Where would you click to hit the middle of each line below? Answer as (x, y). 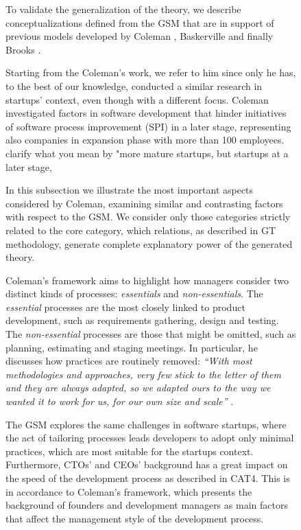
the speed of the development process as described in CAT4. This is (148, 478)
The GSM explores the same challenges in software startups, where (146, 424)
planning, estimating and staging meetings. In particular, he (132, 347)
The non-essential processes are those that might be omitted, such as (151, 334)
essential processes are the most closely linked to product (125, 307)
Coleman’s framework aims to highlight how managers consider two (147, 280)
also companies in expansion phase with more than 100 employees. (145, 140)
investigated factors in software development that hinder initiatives (146, 113)
